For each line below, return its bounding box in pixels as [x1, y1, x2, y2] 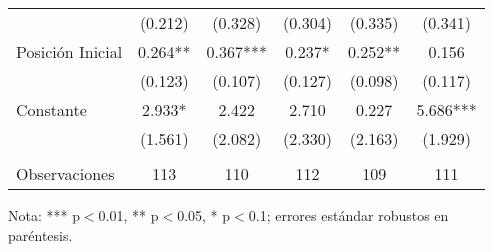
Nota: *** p [8, 205, 80, 225]
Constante [16, 98, 87, 121]
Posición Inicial [16, 40, 123, 63]
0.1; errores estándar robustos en [248, 205, 449, 225]
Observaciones [16, 162, 115, 185]
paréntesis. [8, 224, 73, 245]
